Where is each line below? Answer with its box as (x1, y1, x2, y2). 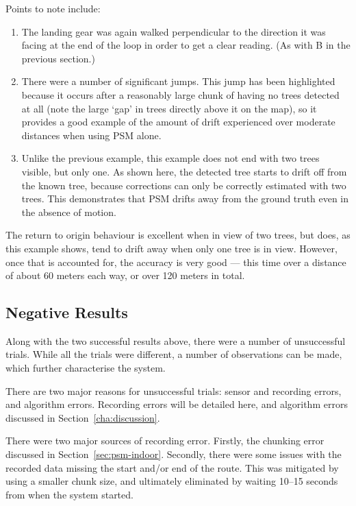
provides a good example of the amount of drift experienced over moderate (21, 115, 335, 129)
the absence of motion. (21, 204, 116, 219)
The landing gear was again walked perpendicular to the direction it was (21, 24, 326, 38)
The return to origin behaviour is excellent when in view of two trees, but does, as (5, 228, 351, 242)
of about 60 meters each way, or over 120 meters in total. (5, 268, 245, 282)
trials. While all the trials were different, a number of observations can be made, (5, 347, 342, 361)
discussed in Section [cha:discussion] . (5, 410, 160, 424)
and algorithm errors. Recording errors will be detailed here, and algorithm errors (5, 397, 348, 411)
